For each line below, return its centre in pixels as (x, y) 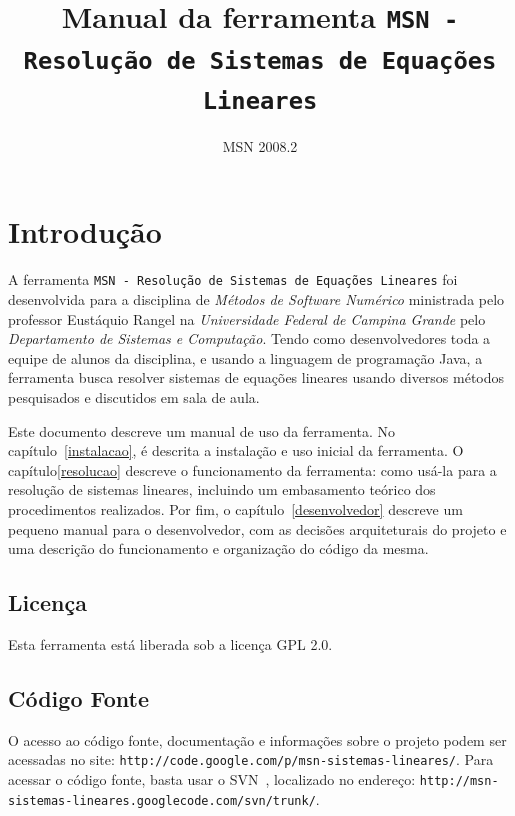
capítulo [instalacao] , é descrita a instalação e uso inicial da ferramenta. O (236, 450)
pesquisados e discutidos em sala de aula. (134, 397)
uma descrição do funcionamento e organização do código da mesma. (218, 548)
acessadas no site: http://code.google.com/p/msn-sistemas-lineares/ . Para (251, 759)
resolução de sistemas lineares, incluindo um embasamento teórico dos (222, 489)
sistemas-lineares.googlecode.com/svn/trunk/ (162, 800)
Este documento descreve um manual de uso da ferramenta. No (202, 430)
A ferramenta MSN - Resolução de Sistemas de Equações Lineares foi (233, 279)
